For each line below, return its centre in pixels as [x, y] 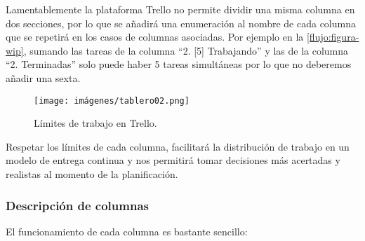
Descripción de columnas [77, 205]
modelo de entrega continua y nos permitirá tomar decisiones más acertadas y [173, 160]
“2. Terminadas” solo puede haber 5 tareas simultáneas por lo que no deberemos [179, 64]
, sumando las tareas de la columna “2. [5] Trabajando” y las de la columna [186, 50]
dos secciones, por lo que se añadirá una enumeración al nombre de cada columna [181, 23]
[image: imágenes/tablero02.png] [112, 101]
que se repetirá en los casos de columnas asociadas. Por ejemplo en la [155, 37]
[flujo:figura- [333, 37]
